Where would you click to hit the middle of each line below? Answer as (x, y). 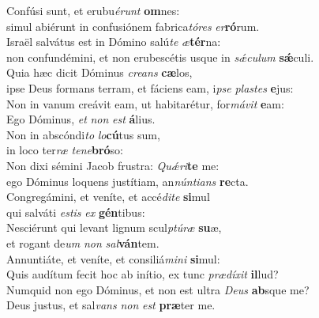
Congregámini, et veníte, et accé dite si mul (108, 197)
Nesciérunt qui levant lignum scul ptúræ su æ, (114, 227)
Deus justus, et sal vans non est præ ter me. (111, 305)
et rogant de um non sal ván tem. (83, 242)
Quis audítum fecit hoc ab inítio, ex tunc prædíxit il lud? (143, 274)
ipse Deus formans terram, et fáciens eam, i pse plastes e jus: (150, 87)
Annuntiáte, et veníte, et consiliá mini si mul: (113, 258)
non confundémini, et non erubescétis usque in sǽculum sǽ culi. (160, 57)
